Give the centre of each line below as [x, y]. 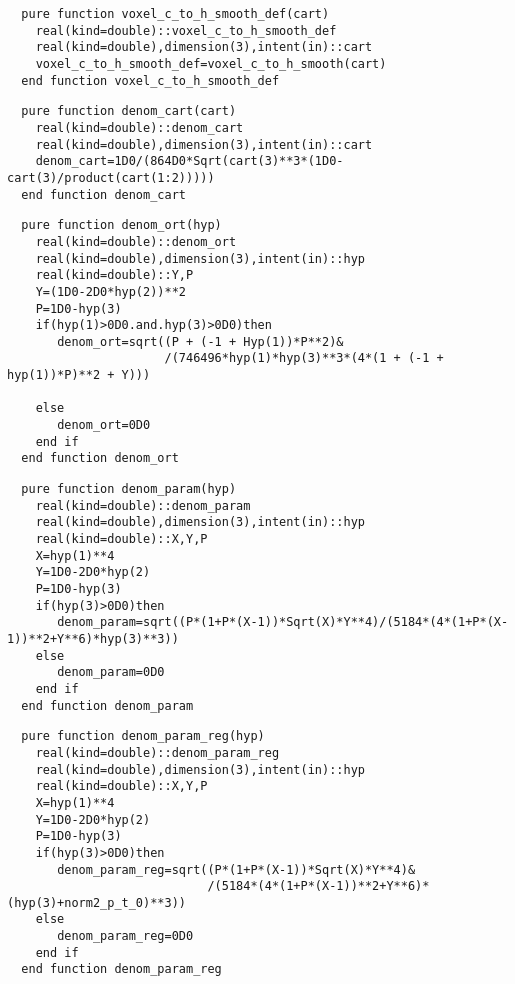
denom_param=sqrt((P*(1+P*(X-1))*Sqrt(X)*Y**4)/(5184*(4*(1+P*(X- [283, 622]
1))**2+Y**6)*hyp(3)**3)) [93, 638]
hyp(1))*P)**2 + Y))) [79, 375]
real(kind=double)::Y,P [114, 275]
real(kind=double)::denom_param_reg [157, 752]
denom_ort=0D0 [104, 425]
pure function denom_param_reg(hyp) [143, 736]
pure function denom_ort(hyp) [121, 225]
